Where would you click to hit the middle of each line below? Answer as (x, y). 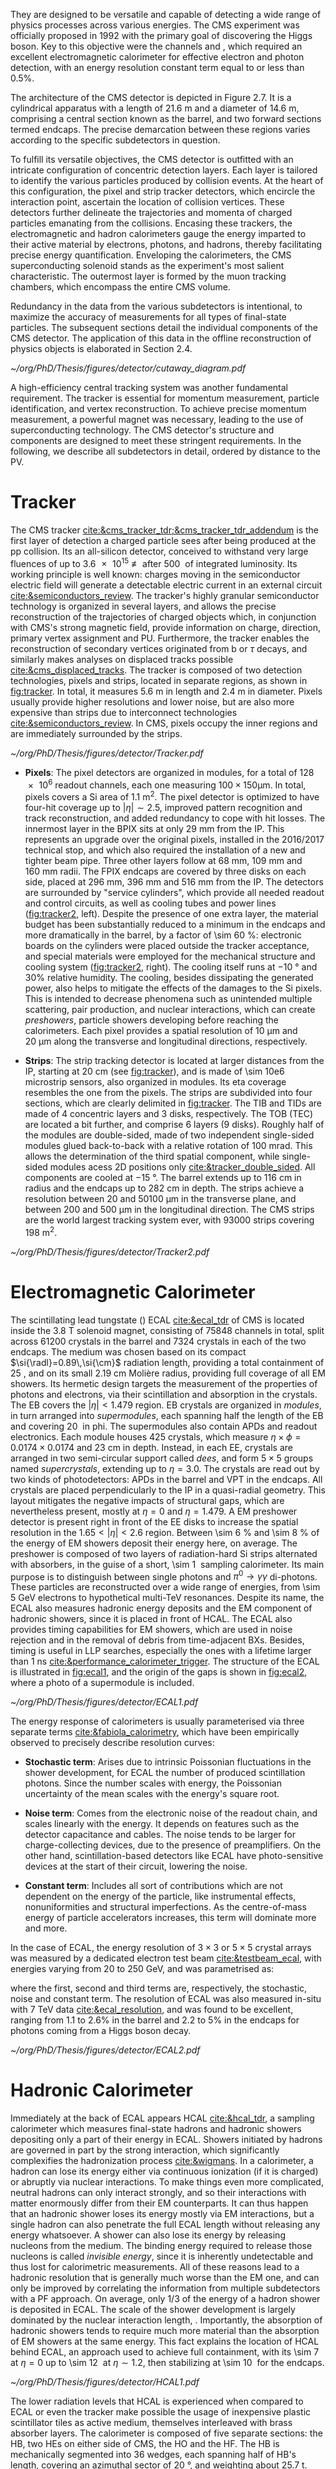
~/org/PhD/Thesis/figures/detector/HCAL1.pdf (105, 2382)
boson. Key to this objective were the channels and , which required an (156, 46)
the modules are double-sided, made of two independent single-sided (169, 1135)
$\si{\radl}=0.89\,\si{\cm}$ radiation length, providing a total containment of (167, 1362)
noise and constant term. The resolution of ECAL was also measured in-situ (166, 1999)
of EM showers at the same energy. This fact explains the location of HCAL (165, 2341)
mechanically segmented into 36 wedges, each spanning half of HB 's (153, 2455)
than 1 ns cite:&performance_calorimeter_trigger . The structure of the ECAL (165, 1661)
